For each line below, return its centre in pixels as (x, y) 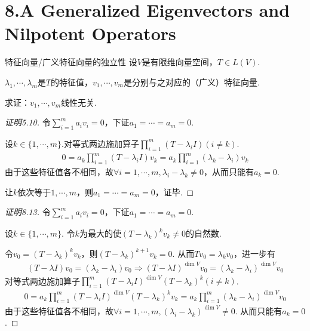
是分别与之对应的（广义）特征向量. (191, 82)
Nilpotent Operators (90, 33)
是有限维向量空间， (179, 62)
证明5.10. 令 (28, 122)
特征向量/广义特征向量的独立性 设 (71, 62)
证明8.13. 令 (28, 212)
